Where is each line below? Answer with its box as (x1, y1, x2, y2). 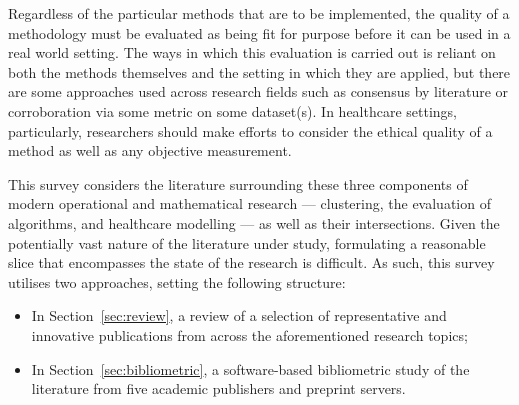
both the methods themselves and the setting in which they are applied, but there (8, 61, 511, 82)
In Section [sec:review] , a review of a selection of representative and (31, 305, 447, 326)
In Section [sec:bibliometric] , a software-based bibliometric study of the (31, 358, 470, 379)
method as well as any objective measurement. (8, 140, 292, 161)
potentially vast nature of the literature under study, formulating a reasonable (8, 232, 486, 253)
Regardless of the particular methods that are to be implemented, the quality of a (8, 3, 510, 23)
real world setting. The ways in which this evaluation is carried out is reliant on (8, 42, 496, 63)
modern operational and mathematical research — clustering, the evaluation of (8, 193, 491, 214)
